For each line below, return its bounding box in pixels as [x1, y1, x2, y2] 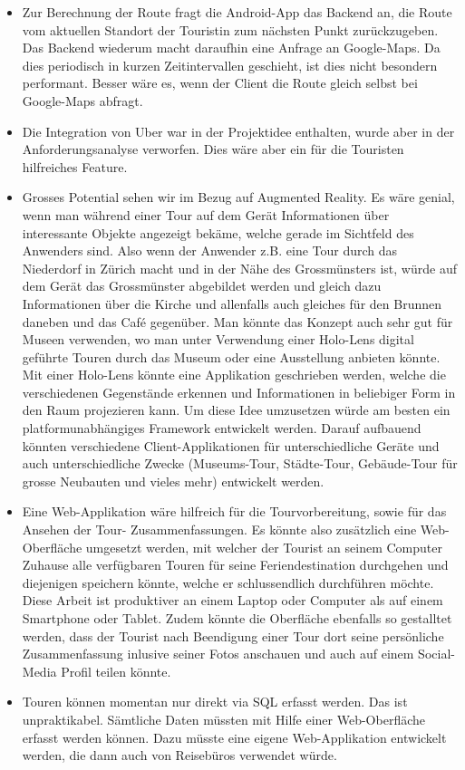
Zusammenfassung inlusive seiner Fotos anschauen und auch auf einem [22, 644, 414, 663]
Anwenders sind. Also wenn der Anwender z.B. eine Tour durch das [22, 241, 398, 260]
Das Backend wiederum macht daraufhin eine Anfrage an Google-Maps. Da [22, 38, 441, 57]
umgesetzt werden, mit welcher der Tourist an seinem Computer [85, 537, 442, 556]
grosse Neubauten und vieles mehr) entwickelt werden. [22, 471, 325, 490]
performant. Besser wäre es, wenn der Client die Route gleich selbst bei [22, 73, 418, 92]
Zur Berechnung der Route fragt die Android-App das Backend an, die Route [22, 3, 452, 21]
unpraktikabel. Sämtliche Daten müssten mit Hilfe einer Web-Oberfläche [22, 709, 426, 728]
